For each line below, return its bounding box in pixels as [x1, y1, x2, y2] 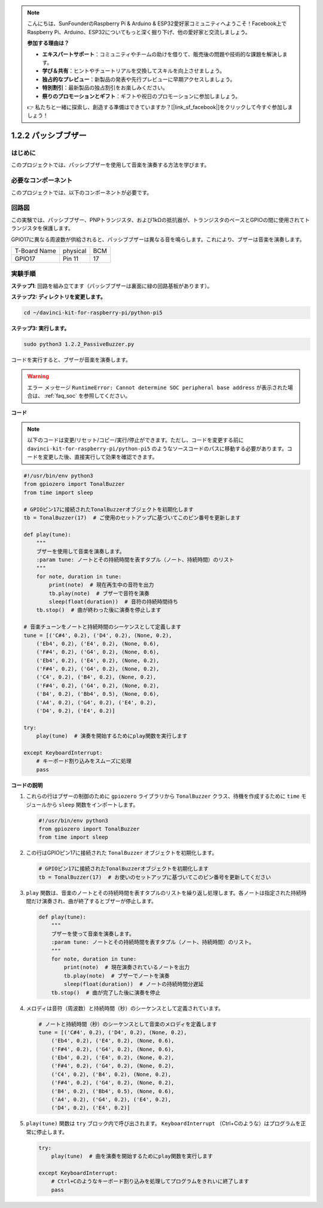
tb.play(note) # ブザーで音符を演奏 [48, 590, 150, 597]
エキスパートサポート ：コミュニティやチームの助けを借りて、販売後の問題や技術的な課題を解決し [42, 50, 282, 58]
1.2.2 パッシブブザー [11, 131, 87, 141]
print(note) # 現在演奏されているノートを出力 [63, 964, 190, 971]
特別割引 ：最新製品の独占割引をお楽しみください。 [42, 84, 168, 91]
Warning [27, 372, 49, 380]
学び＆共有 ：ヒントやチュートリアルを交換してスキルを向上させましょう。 [42, 67, 226, 74]
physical [63, 247, 87, 255]
